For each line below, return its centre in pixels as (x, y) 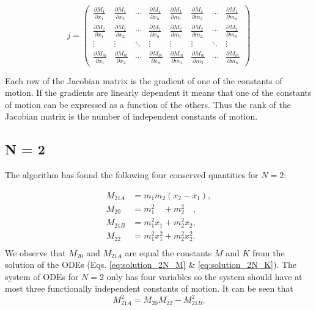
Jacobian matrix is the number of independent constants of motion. (131, 116)
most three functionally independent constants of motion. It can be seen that (149, 288)
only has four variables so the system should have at (204, 276)
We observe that (35, 252)
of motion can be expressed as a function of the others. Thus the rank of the (148, 104)
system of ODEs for (42, 276)
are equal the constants (168, 252)
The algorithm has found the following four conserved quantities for (132, 175)
